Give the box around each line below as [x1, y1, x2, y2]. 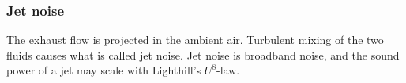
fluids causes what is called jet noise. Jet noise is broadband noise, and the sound [6, 46, 400, 63]
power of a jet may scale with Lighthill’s [6, 62, 201, 78]
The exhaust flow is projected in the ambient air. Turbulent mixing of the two [6, 31, 384, 48]
